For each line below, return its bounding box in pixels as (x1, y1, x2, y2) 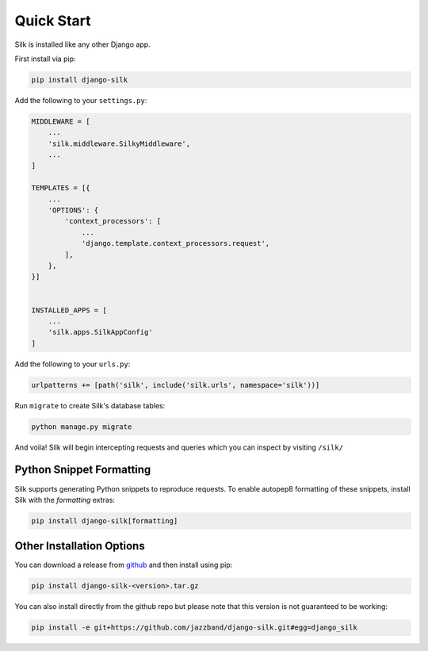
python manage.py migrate (31, 422, 132, 431)
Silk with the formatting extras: (14, 495, 115, 504)
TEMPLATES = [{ (31, 183, 90, 193)
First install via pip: (14, 54, 76, 63)
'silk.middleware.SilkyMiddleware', (48, 139, 190, 148)
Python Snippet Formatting (14, 463, 151, 477)
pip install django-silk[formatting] (31, 516, 178, 525)
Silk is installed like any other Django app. (14, 40, 151, 49)
